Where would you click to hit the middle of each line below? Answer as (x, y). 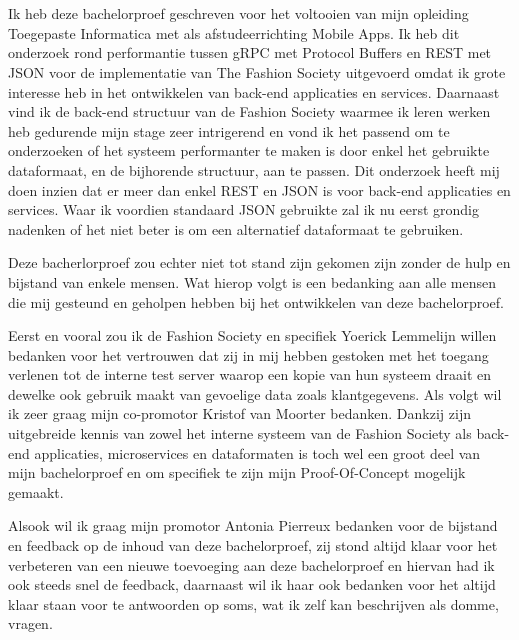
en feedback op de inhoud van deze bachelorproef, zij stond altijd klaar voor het (253, 545)
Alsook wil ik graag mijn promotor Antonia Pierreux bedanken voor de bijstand (253, 525)
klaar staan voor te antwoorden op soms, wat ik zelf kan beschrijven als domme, (253, 603)
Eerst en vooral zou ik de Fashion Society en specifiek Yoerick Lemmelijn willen (252, 335)
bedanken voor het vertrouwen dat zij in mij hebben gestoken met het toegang (248, 354)
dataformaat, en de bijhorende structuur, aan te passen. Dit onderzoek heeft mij (254, 169)
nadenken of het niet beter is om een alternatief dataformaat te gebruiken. (236, 228)
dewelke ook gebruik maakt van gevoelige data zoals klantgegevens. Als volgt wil (255, 393)
